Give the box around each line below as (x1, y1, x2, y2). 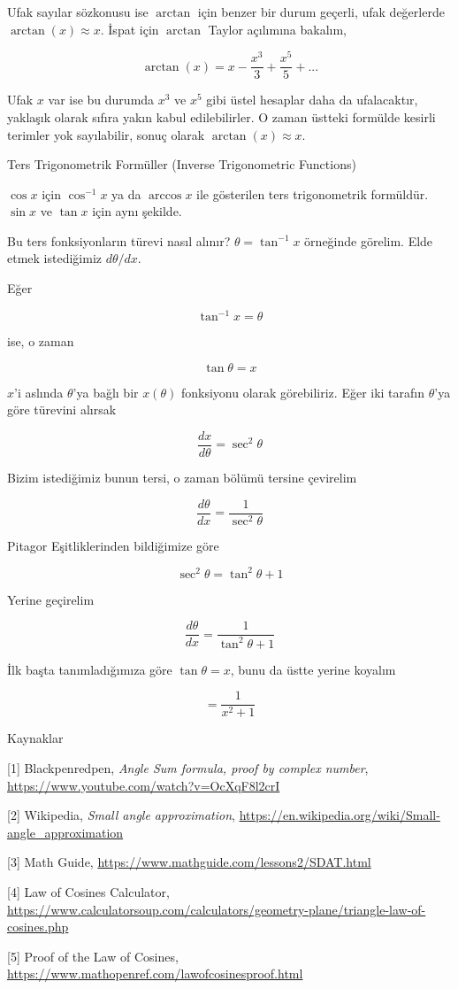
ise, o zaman (7, 332, 74, 351)
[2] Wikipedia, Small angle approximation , (7, 806, 235, 824)
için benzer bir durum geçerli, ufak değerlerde (197, 3, 445, 20)
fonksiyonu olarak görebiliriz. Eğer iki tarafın (180, 382, 425, 401)
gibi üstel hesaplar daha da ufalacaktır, (206, 90, 418, 109)
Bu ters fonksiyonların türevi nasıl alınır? (7, 231, 231, 250)
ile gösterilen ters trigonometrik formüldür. (196, 184, 429, 203)
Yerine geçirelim (7, 590, 95, 608)
